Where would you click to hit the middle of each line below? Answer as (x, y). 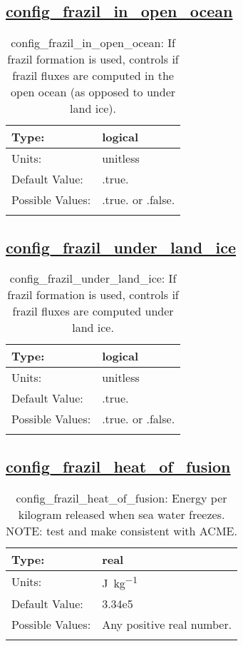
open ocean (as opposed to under (93, 92)
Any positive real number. (167, 624)
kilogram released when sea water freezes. (121, 514)
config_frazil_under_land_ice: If (93, 278)
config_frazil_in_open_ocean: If (93, 43)
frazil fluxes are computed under (93, 311)
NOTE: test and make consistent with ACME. (121, 530)
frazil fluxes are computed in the (93, 76)
